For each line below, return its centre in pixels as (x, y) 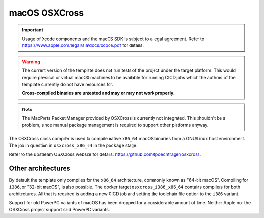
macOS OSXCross (46, 13)
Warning (31, 62)
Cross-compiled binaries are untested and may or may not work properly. (98, 93)
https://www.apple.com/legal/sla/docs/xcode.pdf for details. (83, 45)
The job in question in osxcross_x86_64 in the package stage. (73, 145)
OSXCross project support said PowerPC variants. (59, 210)
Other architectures (40, 168)
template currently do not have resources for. (68, 84)
